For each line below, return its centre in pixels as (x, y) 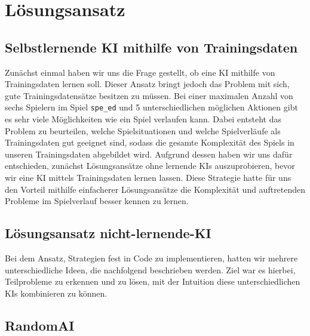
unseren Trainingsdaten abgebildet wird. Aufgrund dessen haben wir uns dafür (149, 154)
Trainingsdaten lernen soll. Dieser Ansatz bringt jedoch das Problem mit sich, (147, 84)
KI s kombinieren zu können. (56, 293)
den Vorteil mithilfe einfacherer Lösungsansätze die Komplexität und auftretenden (155, 189)
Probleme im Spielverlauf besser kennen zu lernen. (97, 201)
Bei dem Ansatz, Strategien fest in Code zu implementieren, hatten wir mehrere (151, 258)
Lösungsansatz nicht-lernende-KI (108, 233)
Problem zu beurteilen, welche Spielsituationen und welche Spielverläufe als (143, 130)
